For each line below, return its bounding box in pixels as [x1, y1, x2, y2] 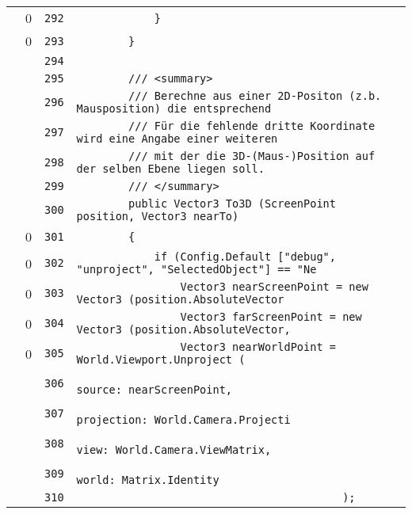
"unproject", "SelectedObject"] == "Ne [76, 263, 317, 276]
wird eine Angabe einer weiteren [76, 132, 278, 145]
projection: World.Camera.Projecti [76, 413, 291, 426]
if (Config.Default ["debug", [154, 250, 336, 263]
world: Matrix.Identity [76, 474, 219, 486]
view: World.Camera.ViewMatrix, [76, 444, 272, 456]
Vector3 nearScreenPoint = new [180, 280, 368, 293]
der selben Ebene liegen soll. [76, 162, 265, 175]
